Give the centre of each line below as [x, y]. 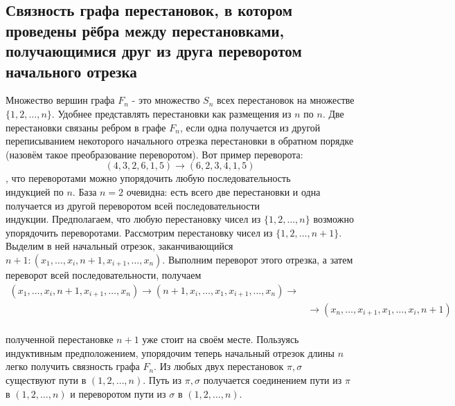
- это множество [166, 100]
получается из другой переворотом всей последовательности [133, 205]
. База [84, 191]
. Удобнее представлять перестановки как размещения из [171, 113]
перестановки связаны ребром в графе [86, 127]
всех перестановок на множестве [286, 100]
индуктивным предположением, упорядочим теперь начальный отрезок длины [170, 352]
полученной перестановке [60, 339]
